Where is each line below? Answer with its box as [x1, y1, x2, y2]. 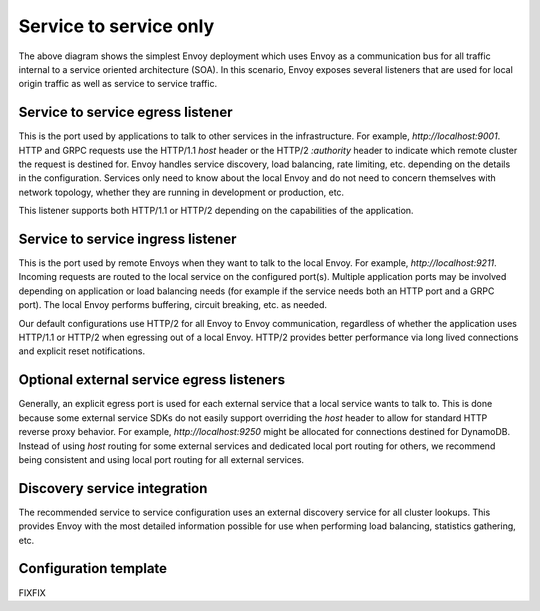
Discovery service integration [18, 480, 208, 497]
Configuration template [18, 560, 168, 577]
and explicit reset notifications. [18, 345, 145, 357]
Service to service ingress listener [18, 231, 237, 247]
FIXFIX [18, 586, 47, 599]
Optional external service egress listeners [18, 371, 285, 389]
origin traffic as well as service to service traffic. [18, 78, 218, 90]
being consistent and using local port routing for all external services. [18, 453, 305, 465]
